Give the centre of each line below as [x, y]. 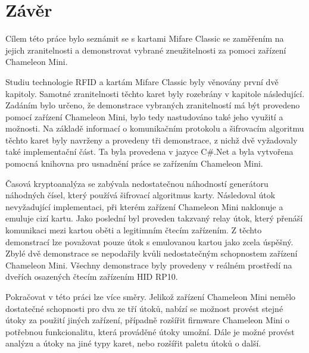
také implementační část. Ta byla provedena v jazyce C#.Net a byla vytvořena [149, 151]
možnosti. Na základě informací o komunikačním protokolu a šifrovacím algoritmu [155, 128]
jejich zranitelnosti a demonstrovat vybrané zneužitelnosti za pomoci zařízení [146, 50]
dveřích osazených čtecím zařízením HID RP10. [92, 277]
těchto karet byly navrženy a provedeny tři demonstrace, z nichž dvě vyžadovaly [152, 140]
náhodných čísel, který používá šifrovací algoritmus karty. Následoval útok [141, 195]
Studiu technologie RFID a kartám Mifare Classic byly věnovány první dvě [142, 81]
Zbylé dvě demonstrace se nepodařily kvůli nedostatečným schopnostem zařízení [152, 253]
